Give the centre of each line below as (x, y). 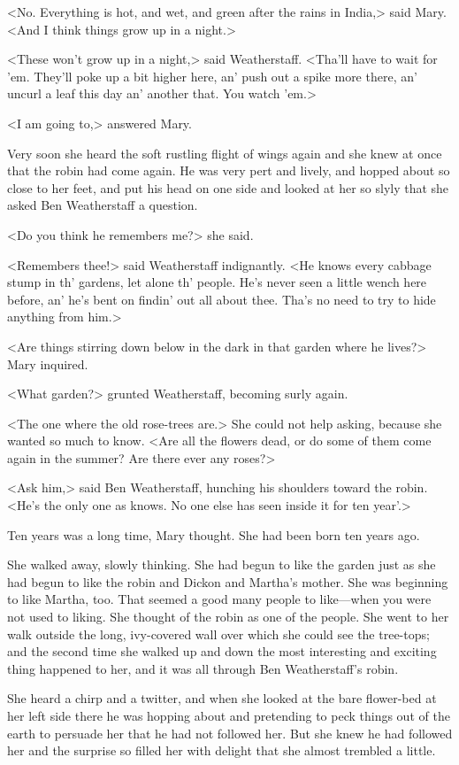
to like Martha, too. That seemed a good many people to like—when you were (219, 599)
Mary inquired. (48, 363)
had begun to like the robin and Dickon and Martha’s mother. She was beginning (228, 581)
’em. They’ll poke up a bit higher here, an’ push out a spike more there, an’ (212, 76)
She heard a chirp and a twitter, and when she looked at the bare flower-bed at (222, 698)
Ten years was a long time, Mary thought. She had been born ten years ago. (214, 534)
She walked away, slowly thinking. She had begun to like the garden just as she (222, 564)
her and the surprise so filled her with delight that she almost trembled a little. (222, 750)
